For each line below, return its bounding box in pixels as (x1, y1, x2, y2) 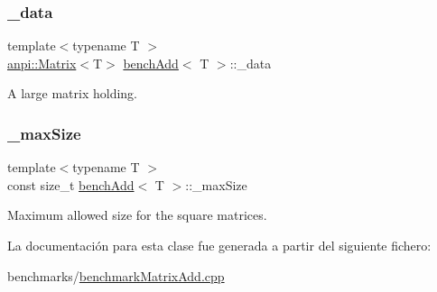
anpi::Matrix (7, 53, 77, 72)
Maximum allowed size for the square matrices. (7, 205, 267, 224)
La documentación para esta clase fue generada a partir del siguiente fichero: (7, 236, 432, 254)
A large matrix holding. (7, 84, 137, 103)
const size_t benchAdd (7, 175, 135, 194)
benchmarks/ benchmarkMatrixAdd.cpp (7, 266, 225, 285)
